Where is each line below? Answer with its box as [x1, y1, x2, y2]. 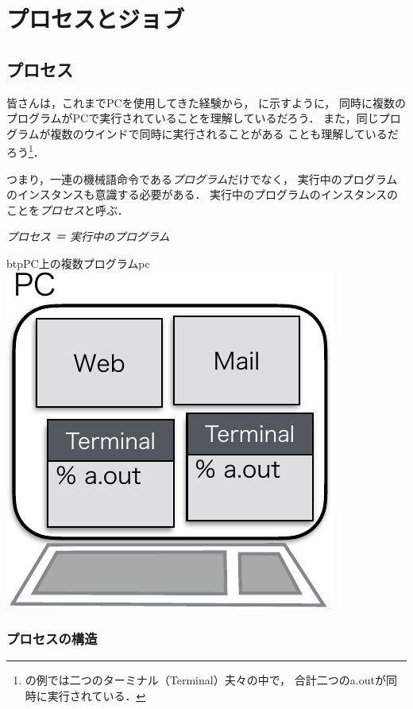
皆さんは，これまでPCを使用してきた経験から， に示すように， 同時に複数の [6, 94, 407, 110]
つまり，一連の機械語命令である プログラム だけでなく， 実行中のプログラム [6, 170, 398, 187]
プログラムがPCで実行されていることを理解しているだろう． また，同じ [6, 110, 379, 126]
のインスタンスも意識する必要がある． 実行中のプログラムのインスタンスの [6, 186, 399, 203]
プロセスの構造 [6, 629, 98, 649]
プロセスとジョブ [6, 2, 185, 35]
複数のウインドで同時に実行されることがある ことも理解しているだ [50, 125, 399, 141]
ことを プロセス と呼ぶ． [6, 201, 129, 218]
